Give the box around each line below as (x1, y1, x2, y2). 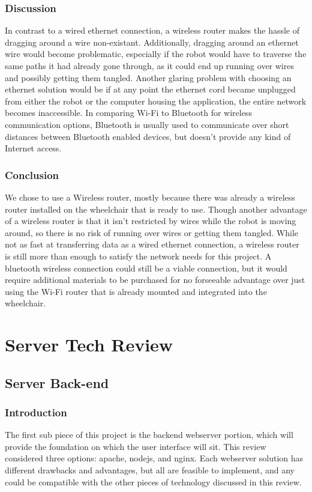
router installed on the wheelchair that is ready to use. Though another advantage (5, 202, 307, 215)
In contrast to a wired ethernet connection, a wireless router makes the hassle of (5, 24, 300, 37)
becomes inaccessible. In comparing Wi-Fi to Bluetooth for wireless (5, 106, 252, 119)
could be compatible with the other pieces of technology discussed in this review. (5, 475, 302, 488)
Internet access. (5, 142, 62, 154)
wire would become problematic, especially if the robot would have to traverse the (5, 47, 307, 60)
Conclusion (5, 167, 59, 182)
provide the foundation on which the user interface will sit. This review (5, 440, 266, 452)
